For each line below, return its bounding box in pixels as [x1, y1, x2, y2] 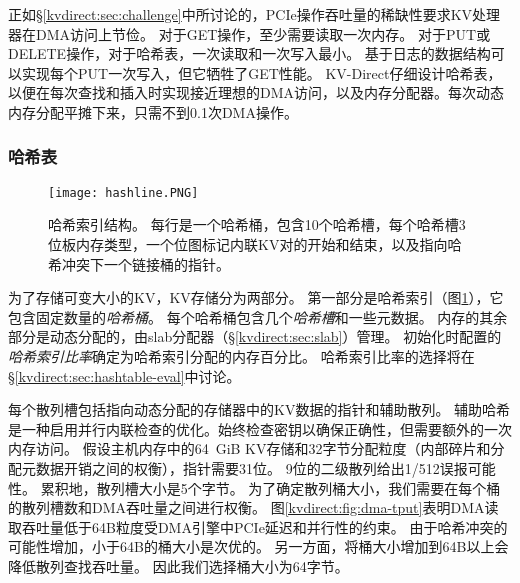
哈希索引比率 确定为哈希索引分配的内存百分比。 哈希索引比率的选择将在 [8, 346, 475, 366]
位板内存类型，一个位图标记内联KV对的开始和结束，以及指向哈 [48, 234, 462, 255]
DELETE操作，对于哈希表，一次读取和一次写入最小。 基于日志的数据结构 [8, 43, 491, 64]
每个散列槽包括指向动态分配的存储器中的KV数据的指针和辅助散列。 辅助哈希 [8, 399, 511, 420]
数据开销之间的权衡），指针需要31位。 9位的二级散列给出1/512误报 [35, 457, 468, 478]
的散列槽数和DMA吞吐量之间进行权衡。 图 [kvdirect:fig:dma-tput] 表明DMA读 [8, 497, 499, 518]
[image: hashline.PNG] [48, 185, 199, 200]
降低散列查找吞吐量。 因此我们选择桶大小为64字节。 [8, 555, 349, 576]
